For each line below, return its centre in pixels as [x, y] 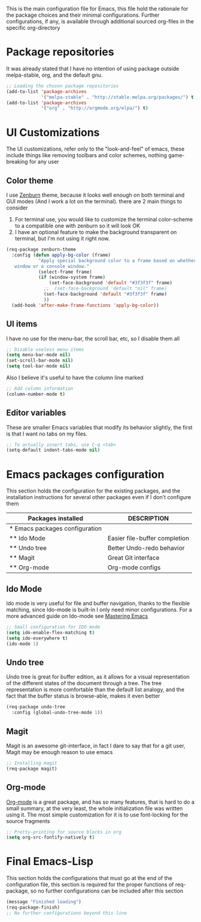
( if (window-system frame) [72, 277]
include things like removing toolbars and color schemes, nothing [87, 155]
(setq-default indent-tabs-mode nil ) [53, 450]
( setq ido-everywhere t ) [37, 638]
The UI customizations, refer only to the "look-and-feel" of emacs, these [95, 149]
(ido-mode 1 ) [22, 644]
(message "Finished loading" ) [44, 902]
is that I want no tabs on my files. [47, 434]
